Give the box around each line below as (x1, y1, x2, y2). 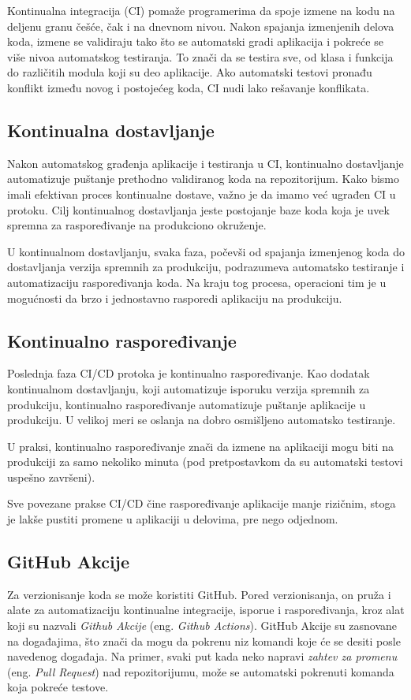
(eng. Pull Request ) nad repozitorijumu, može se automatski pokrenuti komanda (7, 663, 394, 680)
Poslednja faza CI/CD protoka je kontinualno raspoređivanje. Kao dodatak (7, 365, 370, 382)
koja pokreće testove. (7, 679, 109, 695)
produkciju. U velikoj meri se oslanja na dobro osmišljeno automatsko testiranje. (7, 411, 396, 428)
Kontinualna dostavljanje (7, 117, 215, 142)
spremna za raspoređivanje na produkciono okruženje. (7, 217, 267, 233)
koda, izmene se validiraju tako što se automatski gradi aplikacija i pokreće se (7, 33, 383, 50)
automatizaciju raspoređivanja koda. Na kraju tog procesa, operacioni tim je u (7, 274, 387, 290)
